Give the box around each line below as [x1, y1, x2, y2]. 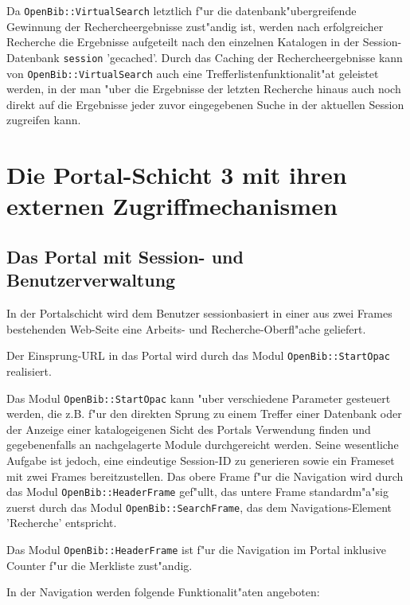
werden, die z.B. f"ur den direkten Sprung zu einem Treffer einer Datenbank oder [6, 405, 402, 422]
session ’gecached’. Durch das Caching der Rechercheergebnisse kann [63, 49, 403, 65]
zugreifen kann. [6, 111, 81, 128]
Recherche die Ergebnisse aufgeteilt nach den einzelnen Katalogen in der [6, 33, 360, 50]
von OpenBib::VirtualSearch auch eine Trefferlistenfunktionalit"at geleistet [6, 64, 379, 81]
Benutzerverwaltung [6, 267, 176, 292]
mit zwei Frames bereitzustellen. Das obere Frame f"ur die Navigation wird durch [6, 467, 404, 484]
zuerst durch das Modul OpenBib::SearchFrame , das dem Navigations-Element [6, 498, 392, 515]
